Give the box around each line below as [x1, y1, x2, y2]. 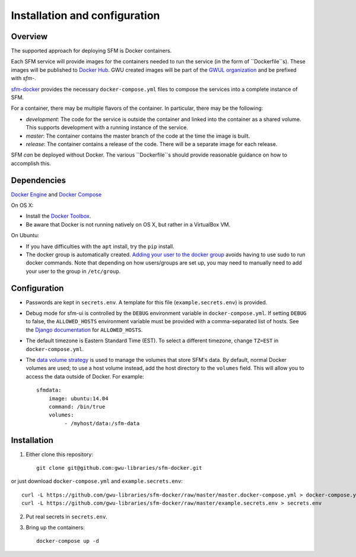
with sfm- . [11, 75, 37, 82]
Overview [11, 31, 48, 42]
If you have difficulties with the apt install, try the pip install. [26, 243, 174, 250]
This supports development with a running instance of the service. [26, 124, 188, 131]
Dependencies [11, 175, 66, 185]
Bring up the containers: [26, 524, 85, 531]
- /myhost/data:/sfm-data [64, 420, 140, 426]
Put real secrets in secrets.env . [26, 513, 108, 520]
